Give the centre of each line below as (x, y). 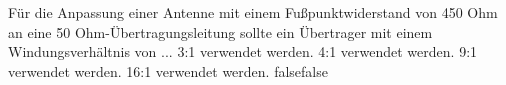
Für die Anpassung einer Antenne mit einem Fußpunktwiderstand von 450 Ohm (253, 12)
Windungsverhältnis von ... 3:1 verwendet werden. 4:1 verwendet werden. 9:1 (243, 51)
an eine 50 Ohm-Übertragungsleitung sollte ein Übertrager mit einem (220, 31)
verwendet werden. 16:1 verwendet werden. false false (168, 70)
